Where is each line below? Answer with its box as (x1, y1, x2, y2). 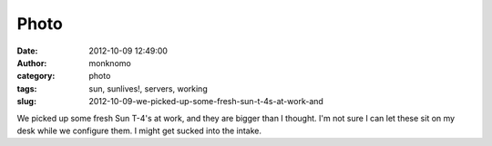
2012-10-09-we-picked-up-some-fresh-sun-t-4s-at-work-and (88, 96, 323, 107)
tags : (16, 83, 37, 94)
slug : (16, 96, 36, 107)
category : (16, 71, 56, 82)
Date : (16, 45, 38, 56)
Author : (16, 57, 47, 68)
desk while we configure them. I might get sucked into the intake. (16, 125, 261, 136)
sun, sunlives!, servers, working (88, 83, 209, 94)
